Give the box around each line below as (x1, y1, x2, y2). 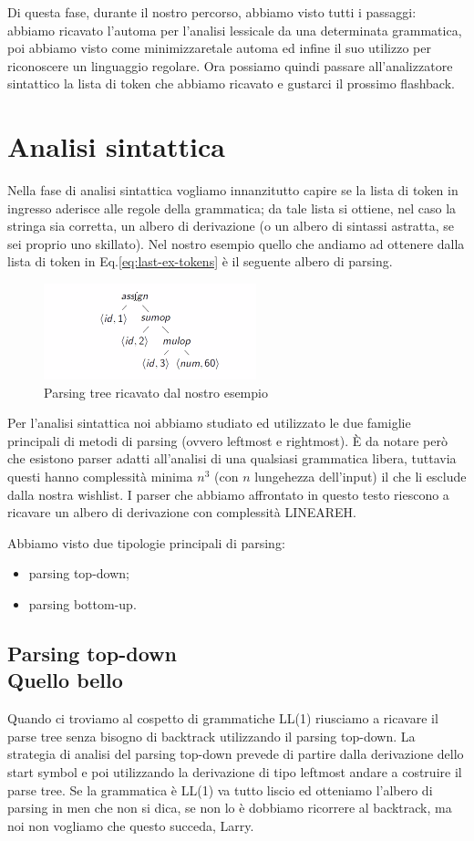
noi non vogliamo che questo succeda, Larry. (7, 815, 254, 835)
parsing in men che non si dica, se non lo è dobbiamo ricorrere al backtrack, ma (7, 798, 452, 817)
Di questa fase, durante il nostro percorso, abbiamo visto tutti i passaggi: (7, 3, 417, 21)
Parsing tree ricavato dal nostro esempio (44, 382, 268, 401)
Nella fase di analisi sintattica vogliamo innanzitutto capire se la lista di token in (7, 181, 459, 200)
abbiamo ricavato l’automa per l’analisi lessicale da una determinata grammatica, (7, 20, 462, 39)
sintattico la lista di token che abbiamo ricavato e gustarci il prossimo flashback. (7, 74, 455, 93)
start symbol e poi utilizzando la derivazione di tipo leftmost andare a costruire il (7, 762, 462, 781)
